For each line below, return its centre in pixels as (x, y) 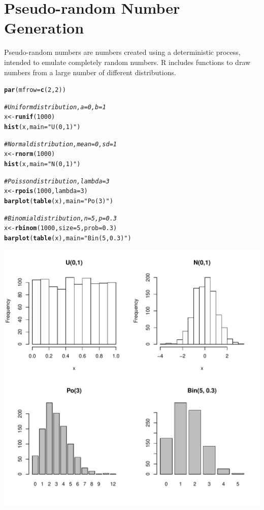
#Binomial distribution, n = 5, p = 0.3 (61, 218)
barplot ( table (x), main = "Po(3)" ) (59, 201)
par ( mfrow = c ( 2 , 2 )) (35, 90)
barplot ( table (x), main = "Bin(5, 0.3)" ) (68, 238)
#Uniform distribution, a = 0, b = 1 (55, 107)
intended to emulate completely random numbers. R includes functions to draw (127, 62)
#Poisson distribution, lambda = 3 (57, 181)
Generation (44, 28)
